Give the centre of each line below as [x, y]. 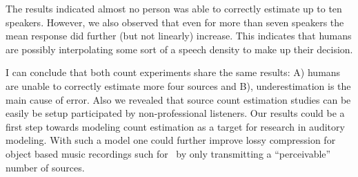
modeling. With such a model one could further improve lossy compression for [171, 140]
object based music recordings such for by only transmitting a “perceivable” [168, 153]
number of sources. [45, 167]
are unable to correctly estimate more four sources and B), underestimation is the [178, 85]
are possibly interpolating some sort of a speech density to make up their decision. [179, 49]
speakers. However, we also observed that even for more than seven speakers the [175, 22]
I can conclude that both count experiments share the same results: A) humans [173, 72]
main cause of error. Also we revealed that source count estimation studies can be [178, 99]
